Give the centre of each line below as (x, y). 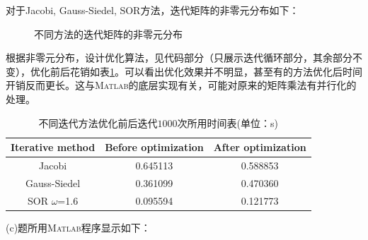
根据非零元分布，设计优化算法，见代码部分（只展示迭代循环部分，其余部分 (179, 58)
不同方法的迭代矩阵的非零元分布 (108, 34)
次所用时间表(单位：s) (228, 122)
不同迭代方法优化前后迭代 (98, 122)
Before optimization (154, 147)
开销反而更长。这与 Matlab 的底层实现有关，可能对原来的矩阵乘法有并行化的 (181, 85)
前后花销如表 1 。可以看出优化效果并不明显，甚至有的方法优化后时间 (206, 71)
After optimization (260, 147)
